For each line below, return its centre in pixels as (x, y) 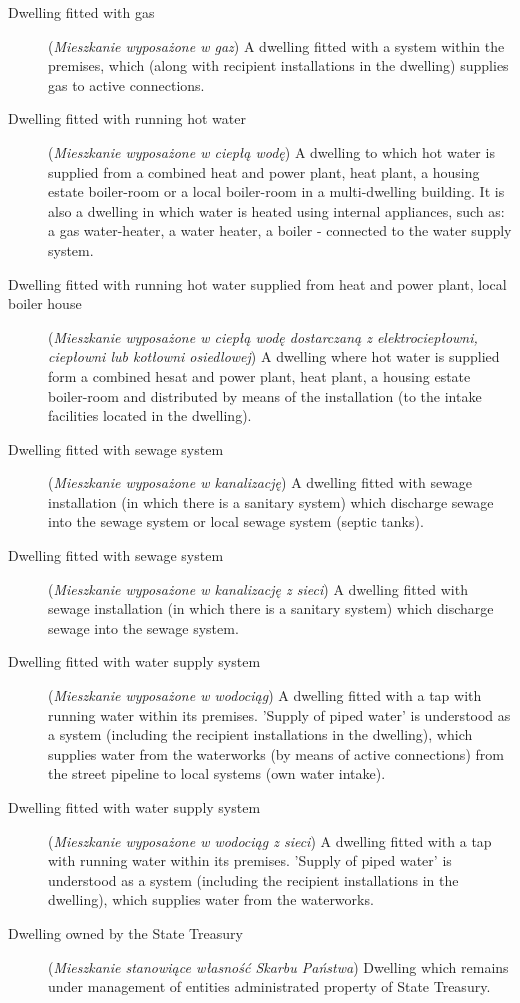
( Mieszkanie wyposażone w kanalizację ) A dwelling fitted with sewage (260, 482)
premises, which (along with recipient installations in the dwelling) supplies (278, 65)
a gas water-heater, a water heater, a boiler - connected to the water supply (280, 230)
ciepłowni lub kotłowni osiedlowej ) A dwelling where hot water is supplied (274, 356)
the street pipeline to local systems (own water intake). (217, 773)
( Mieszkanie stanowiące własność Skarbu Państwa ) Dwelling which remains (278, 966)
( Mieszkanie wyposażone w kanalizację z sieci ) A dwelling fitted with (258, 588)
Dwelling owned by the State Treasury (125, 932)
